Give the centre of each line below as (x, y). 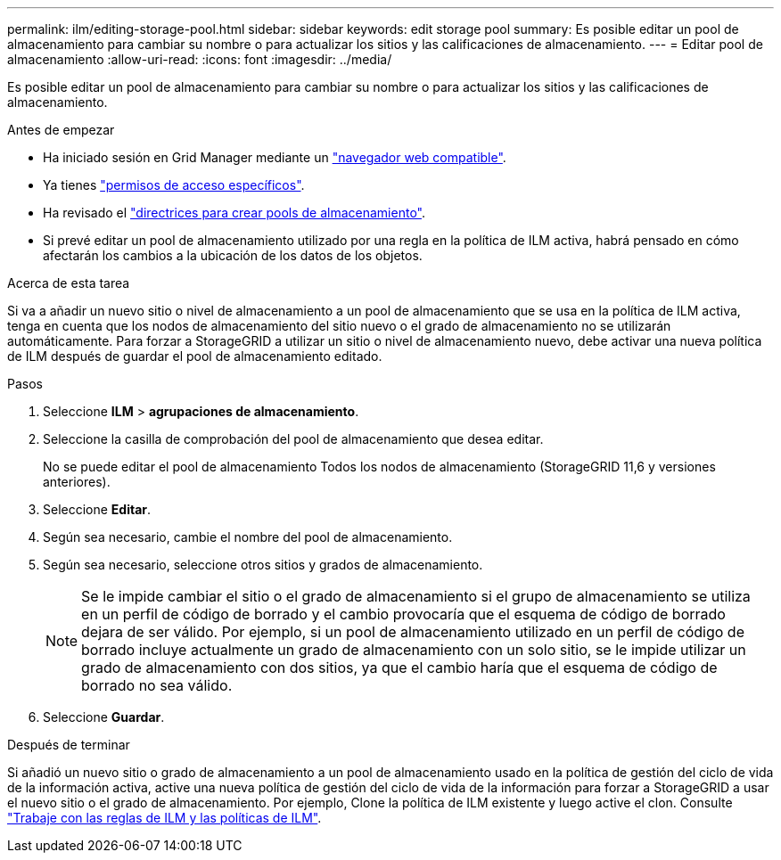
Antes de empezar (61, 130)
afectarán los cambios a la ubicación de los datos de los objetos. (233, 255)
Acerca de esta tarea (69, 283)
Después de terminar (69, 745)
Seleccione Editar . (97, 509)
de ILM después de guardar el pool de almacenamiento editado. (195, 356)
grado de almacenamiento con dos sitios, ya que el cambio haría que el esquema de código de (399, 668)
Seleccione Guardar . (104, 717)
